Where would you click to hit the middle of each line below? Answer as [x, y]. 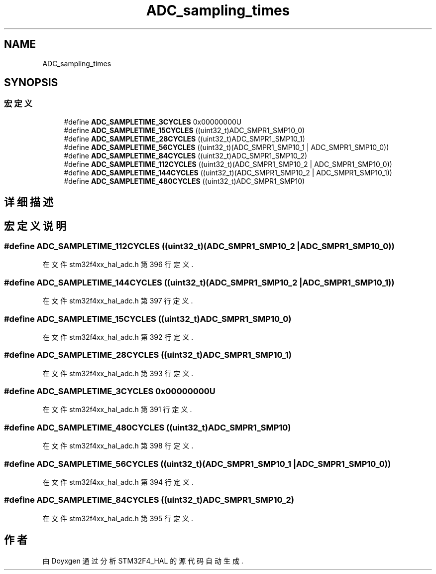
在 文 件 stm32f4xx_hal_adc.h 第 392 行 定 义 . [118, 337]
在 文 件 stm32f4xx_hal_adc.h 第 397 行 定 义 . [118, 301]
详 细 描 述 [29, 202]
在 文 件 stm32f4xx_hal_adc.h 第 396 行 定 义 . [118, 265]
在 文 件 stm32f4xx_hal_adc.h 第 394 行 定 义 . [118, 482]
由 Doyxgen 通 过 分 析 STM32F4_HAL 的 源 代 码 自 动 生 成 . [143, 561]
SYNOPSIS [31, 83]
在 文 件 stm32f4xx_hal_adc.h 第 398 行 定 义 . [118, 446]
